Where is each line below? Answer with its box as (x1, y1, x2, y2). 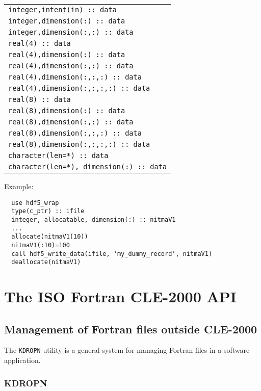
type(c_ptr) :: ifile (11, 207, 85, 215)
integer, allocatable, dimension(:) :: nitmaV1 (11, 216, 176, 223)
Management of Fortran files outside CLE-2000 (4, 321, 257, 336)
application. (4, 355, 41, 366)
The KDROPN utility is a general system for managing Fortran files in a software (4, 345, 250, 355)
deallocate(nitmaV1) (11, 258, 81, 266)
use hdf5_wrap (11, 199, 59, 206)
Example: (4, 181, 34, 191)
